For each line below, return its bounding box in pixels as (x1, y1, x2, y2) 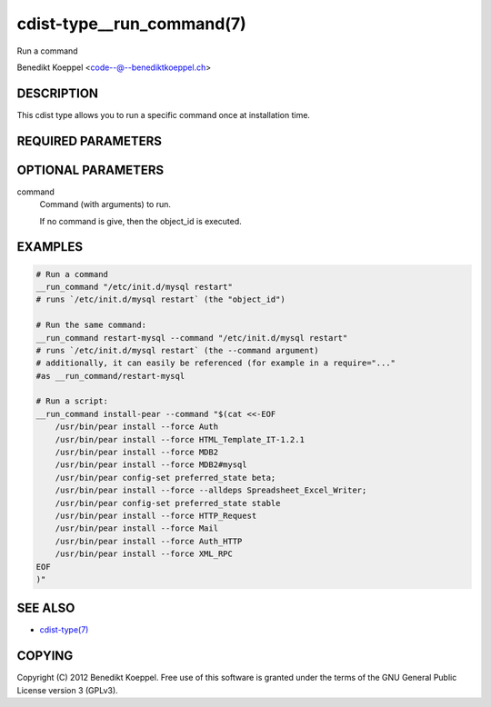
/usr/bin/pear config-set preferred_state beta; (55, 473, 276, 483)
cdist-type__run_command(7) (16, 14, 247, 34)
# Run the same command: (35, 320, 147, 331)
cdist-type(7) (39, 624, 89, 635)
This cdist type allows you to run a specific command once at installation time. (16, 109, 311, 120)
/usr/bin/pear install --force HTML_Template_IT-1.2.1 (55, 434, 305, 444)
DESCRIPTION (16, 85, 99, 101)
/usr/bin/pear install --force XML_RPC (55, 549, 234, 559)
